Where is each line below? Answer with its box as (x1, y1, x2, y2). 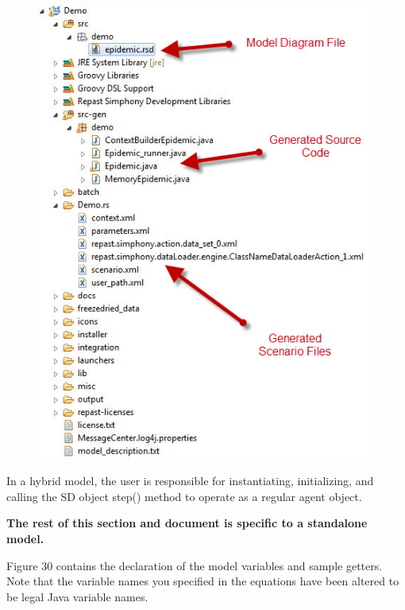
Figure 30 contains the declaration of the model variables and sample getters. (6, 557, 383, 573)
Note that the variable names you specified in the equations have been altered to (6, 573, 399, 589)
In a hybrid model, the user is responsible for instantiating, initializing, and (6, 472, 374, 489)
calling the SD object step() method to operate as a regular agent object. (6, 488, 362, 504)
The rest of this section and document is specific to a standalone (6, 515, 368, 531)
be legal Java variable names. (6, 588, 148, 604)
